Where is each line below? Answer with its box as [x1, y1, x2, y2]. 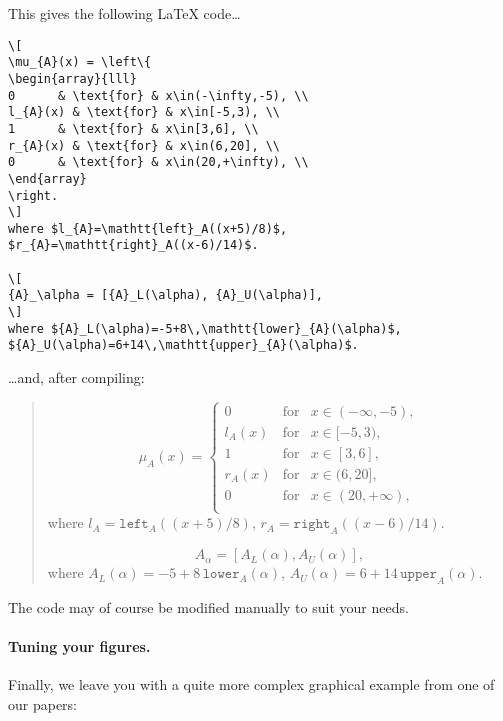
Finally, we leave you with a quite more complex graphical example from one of [8, 674, 495, 695]
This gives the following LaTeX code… [8, 3, 241, 23]
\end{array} [8, 171, 87, 186]
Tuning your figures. [8, 636, 151, 657]
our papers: [8, 693, 78, 714]
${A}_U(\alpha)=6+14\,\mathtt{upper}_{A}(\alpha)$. [8, 338, 359, 353]
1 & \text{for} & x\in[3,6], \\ [8, 121, 259, 136]
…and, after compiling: [8, 367, 145, 388]
